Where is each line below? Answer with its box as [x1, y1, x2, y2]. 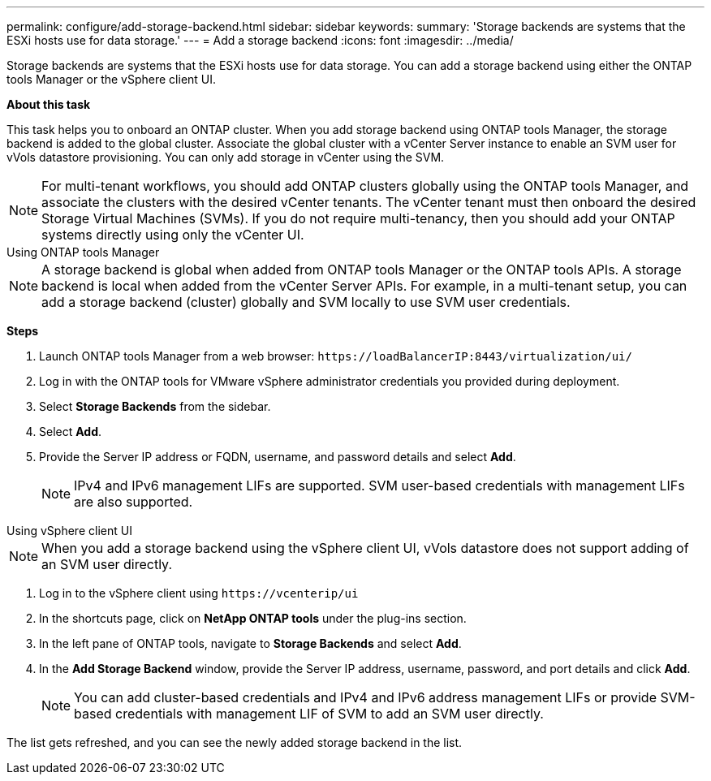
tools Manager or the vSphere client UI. [6, 72, 217, 86]
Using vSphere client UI [6, 524, 132, 537]
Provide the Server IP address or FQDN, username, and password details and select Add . [39, 450, 516, 464]
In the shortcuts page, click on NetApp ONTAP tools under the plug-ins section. [39, 611, 467, 625]
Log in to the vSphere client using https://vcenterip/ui [39, 586, 359, 600]
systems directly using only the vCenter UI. [41, 227, 304, 243]
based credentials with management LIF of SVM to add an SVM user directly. [74, 705, 544, 722]
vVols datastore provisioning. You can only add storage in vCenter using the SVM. [6, 150, 445, 164]
